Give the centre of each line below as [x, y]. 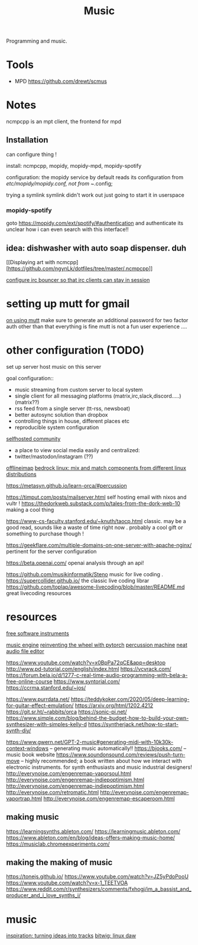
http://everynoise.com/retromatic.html [53, 792]
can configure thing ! [32, 154]
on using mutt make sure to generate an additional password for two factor [97, 320]
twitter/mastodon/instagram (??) [54, 456]
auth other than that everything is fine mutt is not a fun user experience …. [97, 326]
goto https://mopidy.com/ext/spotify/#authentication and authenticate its [95, 223]
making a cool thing [30, 509]
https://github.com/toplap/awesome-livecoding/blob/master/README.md [95, 587]
